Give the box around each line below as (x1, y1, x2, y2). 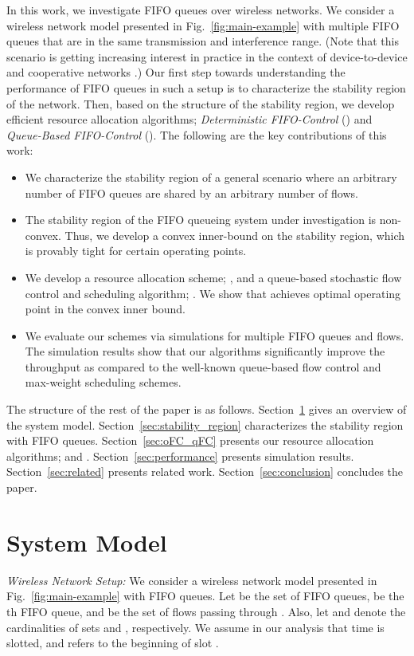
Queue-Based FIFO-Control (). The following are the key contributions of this (6, 126, 387, 143)
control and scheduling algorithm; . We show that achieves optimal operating (25, 285, 401, 301)
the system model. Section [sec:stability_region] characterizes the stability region (6, 416, 404, 433)
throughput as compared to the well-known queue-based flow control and (25, 358, 381, 375)
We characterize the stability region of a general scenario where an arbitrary (25, 168, 397, 185)
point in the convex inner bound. (25, 301, 186, 317)
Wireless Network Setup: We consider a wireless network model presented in (6, 572, 377, 588)
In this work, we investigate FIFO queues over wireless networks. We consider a (6, 2, 395, 18)
